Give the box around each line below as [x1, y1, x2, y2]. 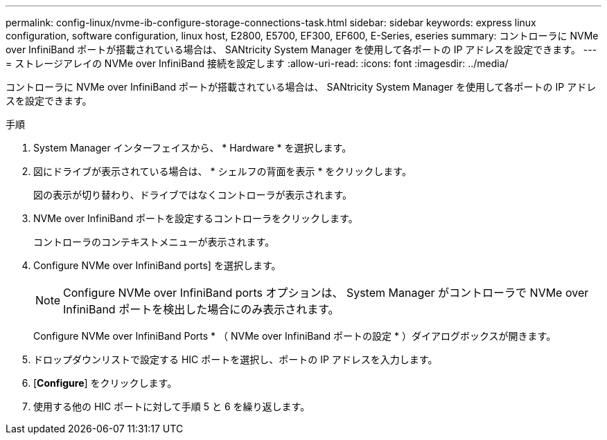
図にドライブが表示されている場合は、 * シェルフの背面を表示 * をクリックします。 [33, 165, 412, 177]
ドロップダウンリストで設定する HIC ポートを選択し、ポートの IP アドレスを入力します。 [33, 354, 438, 365]
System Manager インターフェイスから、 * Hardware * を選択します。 [33, 142, 352, 154]
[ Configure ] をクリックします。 [33, 377, 177, 389]
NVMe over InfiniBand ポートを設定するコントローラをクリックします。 [33, 212, 358, 224]
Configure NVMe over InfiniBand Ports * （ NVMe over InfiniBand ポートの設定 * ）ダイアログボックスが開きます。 [33, 330, 556, 342]
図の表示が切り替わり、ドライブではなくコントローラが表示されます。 [33, 189, 353, 201]
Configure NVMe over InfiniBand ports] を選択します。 [33, 259, 281, 271]
